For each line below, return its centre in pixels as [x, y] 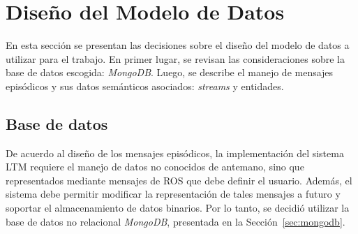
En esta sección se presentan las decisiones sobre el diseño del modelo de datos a [178, 45]
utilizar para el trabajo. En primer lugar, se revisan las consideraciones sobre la [175, 58]
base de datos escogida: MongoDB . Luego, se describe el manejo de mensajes [170, 72]
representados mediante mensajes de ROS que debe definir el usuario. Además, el [179, 180]
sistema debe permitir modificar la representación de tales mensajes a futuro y [173, 194]
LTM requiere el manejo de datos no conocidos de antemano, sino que [155, 167]
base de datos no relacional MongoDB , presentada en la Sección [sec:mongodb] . [176, 221]
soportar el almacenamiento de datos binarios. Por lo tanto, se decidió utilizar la [178, 208]
